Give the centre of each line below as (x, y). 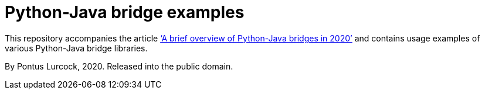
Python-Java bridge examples (125, 12)
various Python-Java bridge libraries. (76, 48)
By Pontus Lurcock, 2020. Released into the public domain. (119, 66)
